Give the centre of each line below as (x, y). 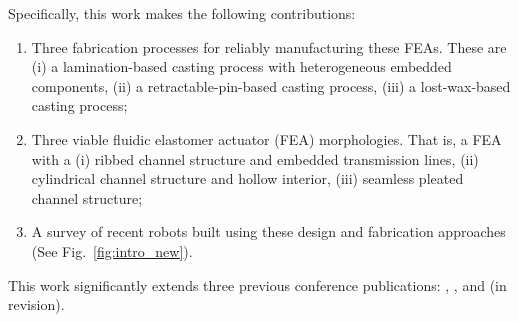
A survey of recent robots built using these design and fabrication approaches (268, 231)
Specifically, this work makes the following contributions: (182, 13)
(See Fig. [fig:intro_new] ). (112, 250)
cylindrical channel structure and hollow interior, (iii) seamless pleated (247, 178)
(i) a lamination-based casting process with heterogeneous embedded (241, 66)
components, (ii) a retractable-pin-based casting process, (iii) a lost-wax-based (271, 85)
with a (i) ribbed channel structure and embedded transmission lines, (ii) (255, 158)
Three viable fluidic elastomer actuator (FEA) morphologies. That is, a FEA (266, 138)
